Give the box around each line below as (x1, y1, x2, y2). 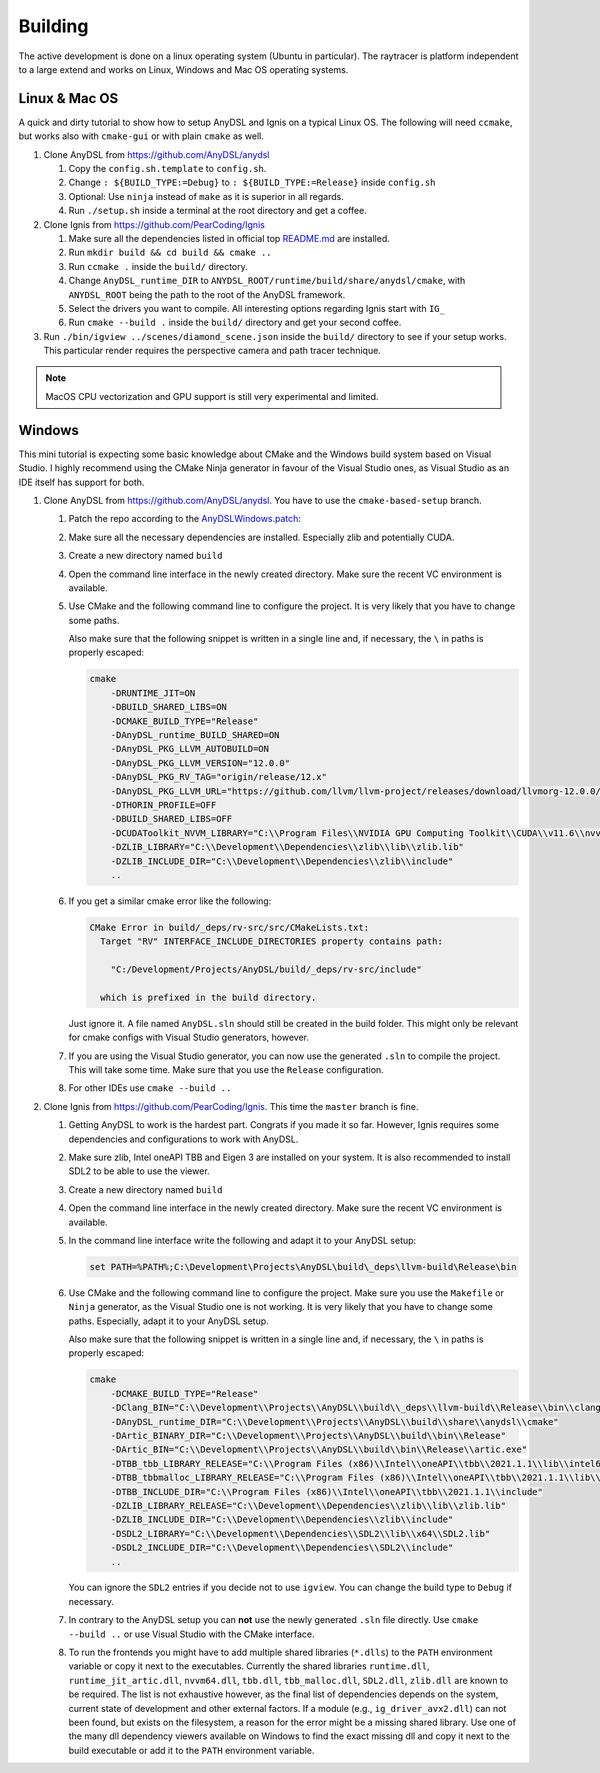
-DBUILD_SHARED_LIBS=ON (110, 701, 227, 713)
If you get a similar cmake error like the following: (68, 895, 272, 907)
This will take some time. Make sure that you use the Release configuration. (68, 1064, 384, 1075)
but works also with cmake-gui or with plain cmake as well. (18, 130, 265, 142)
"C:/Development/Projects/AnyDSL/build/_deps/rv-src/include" (110, 964, 422, 975)
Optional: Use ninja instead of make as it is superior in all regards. (68, 190, 344, 202)
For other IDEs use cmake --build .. (68, 1082, 232, 1094)
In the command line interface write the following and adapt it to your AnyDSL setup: (68, 1234, 417, 1246)
